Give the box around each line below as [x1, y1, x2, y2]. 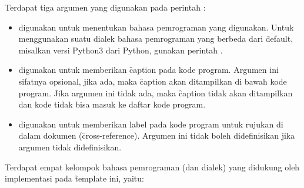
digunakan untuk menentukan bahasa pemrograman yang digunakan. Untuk [18, 21, 294, 33]
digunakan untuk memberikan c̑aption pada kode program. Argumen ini [18, 63, 279, 76]
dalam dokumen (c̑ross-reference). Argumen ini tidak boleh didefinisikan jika [18, 129, 295, 142]
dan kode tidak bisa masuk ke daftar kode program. [18, 98, 206, 110]
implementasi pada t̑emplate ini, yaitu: [5, 172, 144, 184]
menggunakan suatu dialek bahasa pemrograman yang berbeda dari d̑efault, [18, 32, 293, 45]
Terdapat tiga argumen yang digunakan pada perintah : [5, 1, 206, 13]
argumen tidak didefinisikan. [18, 140, 122, 153]
